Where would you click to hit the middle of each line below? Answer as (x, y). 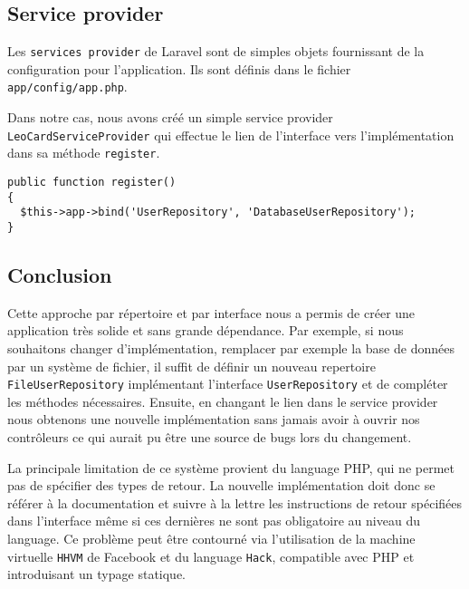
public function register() (92, 183)
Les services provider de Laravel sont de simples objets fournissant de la (216, 51)
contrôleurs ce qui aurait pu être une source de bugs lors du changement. (210, 437)
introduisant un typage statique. (97, 574)
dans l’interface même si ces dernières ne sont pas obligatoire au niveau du (214, 521)
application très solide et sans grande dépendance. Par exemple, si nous (206, 330)
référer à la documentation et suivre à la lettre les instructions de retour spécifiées (235, 502)
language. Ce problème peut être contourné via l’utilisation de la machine (211, 539)
